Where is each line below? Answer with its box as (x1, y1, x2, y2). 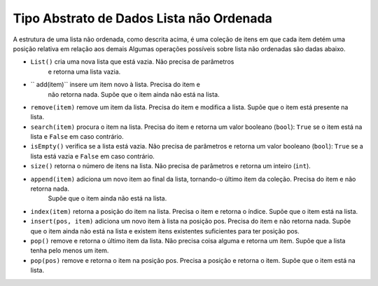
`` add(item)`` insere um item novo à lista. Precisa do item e (30, 81, 201, 89)
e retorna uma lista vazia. (48, 67, 121, 76)
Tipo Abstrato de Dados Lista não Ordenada (13, 11, 272, 26)
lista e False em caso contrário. (30, 132, 124, 141)
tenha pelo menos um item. (30, 246, 109, 255)
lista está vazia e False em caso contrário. (30, 151, 155, 161)
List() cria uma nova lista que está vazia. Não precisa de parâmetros (30, 57, 234, 66)
